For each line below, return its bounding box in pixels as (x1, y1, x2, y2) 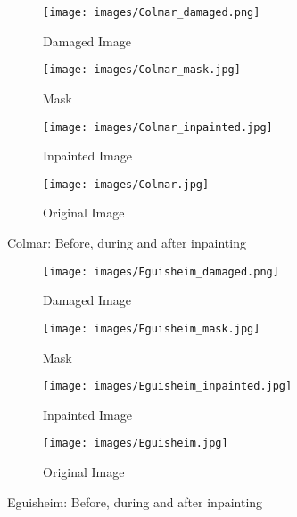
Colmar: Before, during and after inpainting (7, 234, 246, 251)
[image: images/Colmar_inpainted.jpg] (43, 120, 273, 134)
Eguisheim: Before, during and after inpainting (7, 492, 263, 511)
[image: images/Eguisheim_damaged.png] (43, 265, 279, 278)
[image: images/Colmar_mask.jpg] (43, 63, 241, 77)
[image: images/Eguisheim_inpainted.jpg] (43, 380, 293, 393)
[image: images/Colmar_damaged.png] (43, 6, 260, 19)
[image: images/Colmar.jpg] (43, 177, 210, 191)
